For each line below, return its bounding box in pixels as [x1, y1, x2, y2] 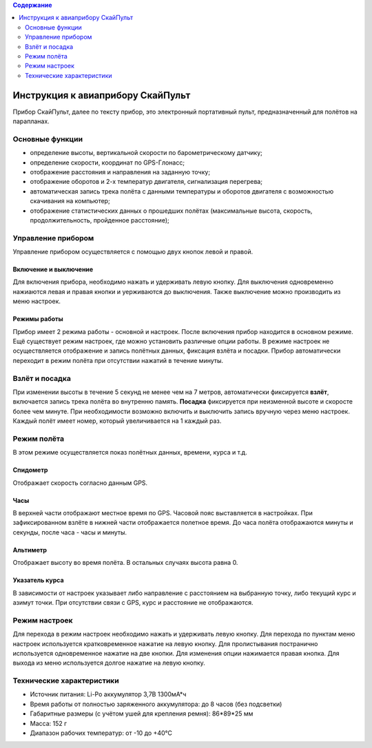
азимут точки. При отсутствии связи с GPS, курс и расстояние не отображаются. [12, 598, 254, 606]
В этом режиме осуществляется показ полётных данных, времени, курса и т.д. [12, 448, 247, 457]
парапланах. [12, 117, 50, 125]
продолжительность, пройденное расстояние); [30, 216, 169, 224]
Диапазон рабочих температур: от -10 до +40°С [30, 729, 172, 737]
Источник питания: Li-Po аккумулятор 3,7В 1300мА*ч [30, 690, 187, 698]
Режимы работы [12, 315, 63, 323]
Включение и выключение [12, 265, 94, 273]
